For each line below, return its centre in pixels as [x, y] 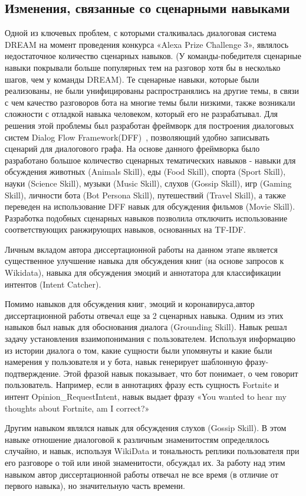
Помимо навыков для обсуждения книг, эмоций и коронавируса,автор [130, 304]
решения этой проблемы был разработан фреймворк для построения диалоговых [149, 125]
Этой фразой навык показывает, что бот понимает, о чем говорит [181, 373]
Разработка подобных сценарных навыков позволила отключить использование [146, 218]
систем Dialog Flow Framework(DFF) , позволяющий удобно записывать [137, 137]
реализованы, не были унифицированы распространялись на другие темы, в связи [152, 91]
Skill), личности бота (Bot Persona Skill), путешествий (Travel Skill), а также [145, 195]
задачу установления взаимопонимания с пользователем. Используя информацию [150, 339]
